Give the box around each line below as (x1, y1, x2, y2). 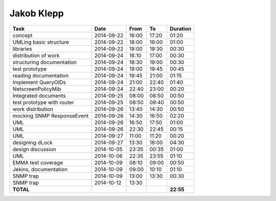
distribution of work (12, 52, 60, 59)
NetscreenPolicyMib (12, 85, 61, 92)
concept (12, 32, 33, 39)
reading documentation (12, 72, 69, 79)
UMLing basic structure (12, 38, 69, 45)
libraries (12, 45, 33, 52)
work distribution (12, 105, 54, 112)
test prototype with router (12, 98, 74, 106)
